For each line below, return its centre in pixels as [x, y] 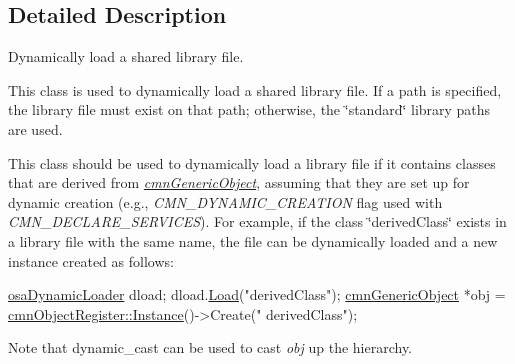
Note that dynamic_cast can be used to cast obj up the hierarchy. [210, 347]
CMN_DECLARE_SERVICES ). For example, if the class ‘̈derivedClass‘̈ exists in [257, 221]
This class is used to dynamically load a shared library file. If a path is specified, [255, 89]
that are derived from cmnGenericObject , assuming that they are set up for [239, 182]
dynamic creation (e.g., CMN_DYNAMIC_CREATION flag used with [225, 201]
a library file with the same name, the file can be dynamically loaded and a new [253, 240]
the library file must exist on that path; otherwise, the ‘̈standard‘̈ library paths [249, 109]
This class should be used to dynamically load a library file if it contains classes [252, 162]
